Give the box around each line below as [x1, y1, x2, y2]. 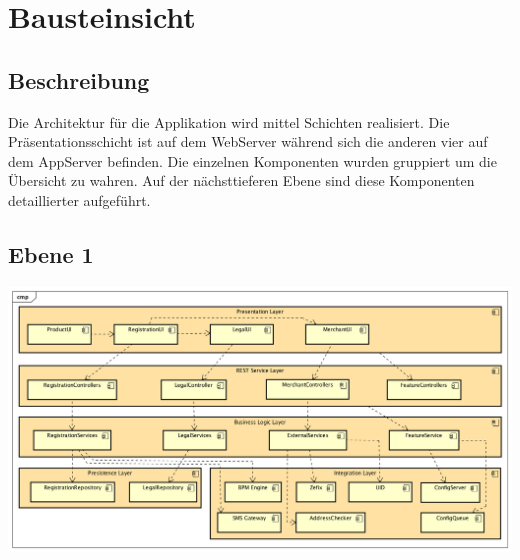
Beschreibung [8, 64, 150, 95]
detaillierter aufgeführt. [8, 189, 151, 210]
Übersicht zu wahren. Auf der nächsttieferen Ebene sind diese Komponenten [8, 170, 475, 191]
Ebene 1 [8, 238, 94, 269]
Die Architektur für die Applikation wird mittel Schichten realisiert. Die [8, 111, 450, 132]
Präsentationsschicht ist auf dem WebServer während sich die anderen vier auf [8, 131, 488, 152]
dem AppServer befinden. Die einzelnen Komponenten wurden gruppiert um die [8, 150, 497, 171]
